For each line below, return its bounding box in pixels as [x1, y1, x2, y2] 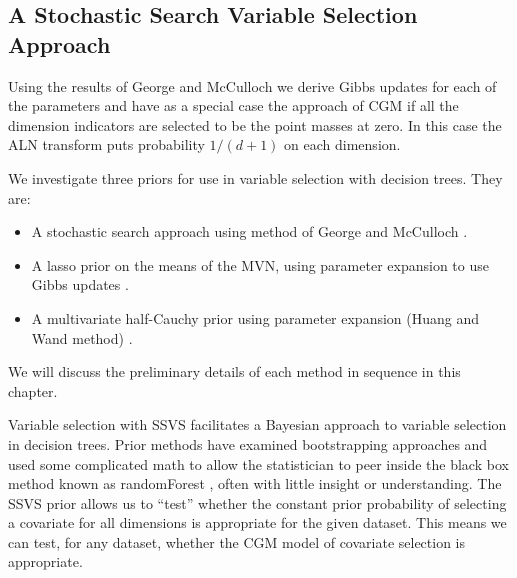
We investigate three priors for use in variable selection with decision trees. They [8, 167, 503, 188]
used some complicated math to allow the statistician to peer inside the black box [8, 453, 509, 474]
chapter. [8, 380, 58, 401]
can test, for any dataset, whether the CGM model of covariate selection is [8, 531, 466, 552]
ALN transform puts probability [8, 134, 205, 155]
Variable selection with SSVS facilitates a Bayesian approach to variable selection [8, 414, 507, 435]
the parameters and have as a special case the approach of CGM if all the [8, 95, 459, 116]
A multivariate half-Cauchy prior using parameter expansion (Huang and [31, 307, 480, 328]
